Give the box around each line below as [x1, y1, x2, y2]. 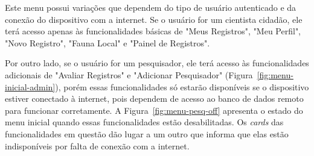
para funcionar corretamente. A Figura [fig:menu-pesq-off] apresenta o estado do [5, 104, 303, 116]
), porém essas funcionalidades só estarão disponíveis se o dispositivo [55, 80, 309, 93]
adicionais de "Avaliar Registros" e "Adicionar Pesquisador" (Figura [5, 68, 253, 81]
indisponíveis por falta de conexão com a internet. [5, 139, 190, 152]
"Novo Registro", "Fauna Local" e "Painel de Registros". [5, 36, 210, 49]
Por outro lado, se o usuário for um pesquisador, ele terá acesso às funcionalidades [5, 57, 309, 69]
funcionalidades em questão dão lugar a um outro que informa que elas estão [5, 127, 289, 140]
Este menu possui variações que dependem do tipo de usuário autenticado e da [5, 1, 296, 13]
